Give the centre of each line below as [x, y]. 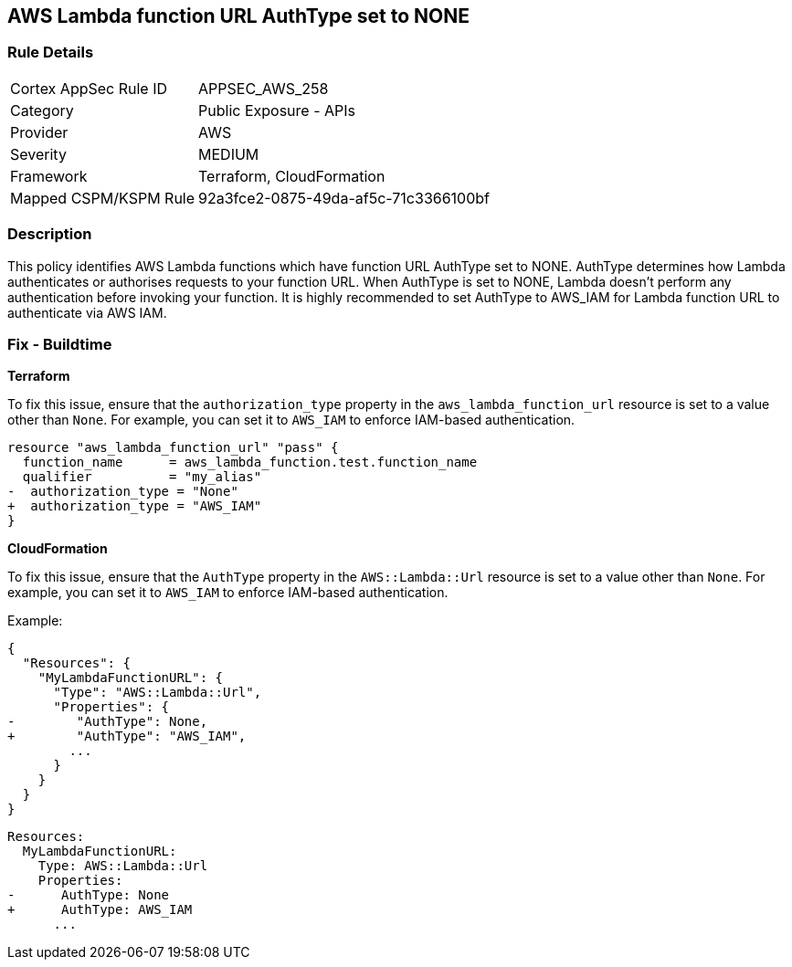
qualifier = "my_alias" [142, 477]
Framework [49, 176]
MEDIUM [229, 154]
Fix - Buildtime [60, 344]
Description [50, 234]
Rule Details [51, 53]
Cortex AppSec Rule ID [89, 88]
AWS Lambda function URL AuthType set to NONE [238, 16]
